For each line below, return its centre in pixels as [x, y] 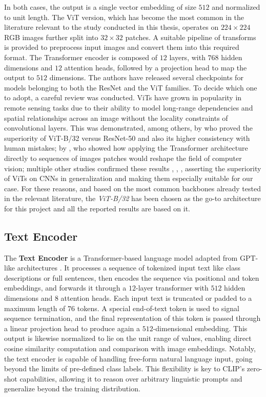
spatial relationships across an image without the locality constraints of [116, 118]
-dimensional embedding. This [200, 328]
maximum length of [35, 308]
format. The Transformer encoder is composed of [81, 57]
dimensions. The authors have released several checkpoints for [146, 77]
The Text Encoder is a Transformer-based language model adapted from [121, 257]
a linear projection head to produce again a [72, 328]
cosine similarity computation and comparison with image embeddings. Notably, [130, 348]
